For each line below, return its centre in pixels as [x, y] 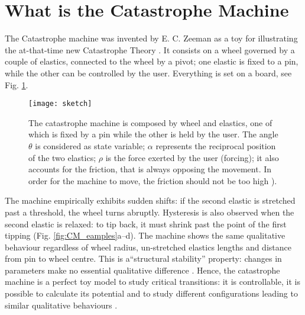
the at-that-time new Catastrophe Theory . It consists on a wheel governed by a [150, 49]
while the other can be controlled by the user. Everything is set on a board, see [148, 73]
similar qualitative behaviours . [61, 305]
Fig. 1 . [17, 84]
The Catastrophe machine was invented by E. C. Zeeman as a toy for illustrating [151, 38]
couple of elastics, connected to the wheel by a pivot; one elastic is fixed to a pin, [152, 61]
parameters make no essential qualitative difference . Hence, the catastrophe [142, 270]
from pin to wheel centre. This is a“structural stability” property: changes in [143, 258]
